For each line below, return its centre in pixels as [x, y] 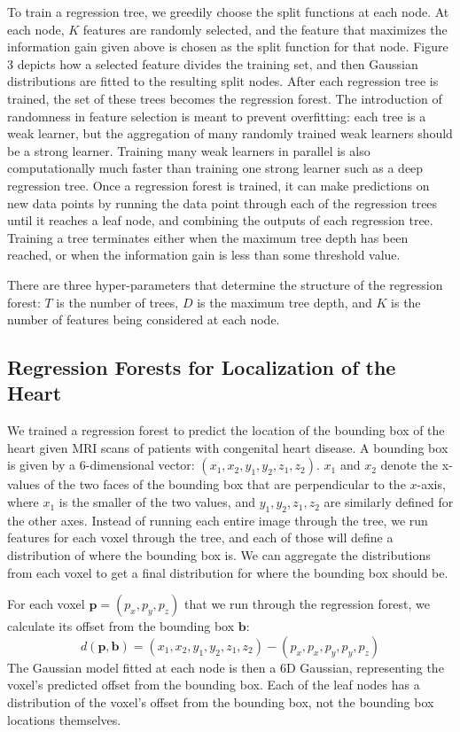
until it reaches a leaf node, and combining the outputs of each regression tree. [220, 220]
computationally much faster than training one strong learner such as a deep [215, 168]
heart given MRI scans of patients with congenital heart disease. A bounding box [228, 447]
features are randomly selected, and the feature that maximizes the [265, 29]
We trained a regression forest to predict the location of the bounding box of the [226, 430]
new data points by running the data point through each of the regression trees [222, 202]
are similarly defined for [389, 502]
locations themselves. [64, 719]
